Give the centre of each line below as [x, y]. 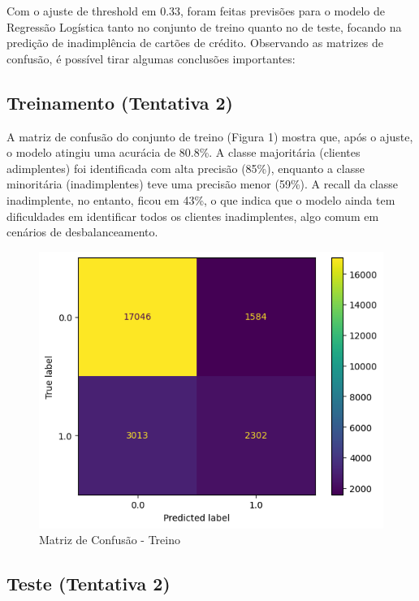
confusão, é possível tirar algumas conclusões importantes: [151, 58]
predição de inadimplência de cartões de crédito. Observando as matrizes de [195, 43]
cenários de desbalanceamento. [82, 232]
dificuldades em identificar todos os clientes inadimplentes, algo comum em [193, 216]
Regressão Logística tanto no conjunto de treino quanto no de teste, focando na [204, 26]
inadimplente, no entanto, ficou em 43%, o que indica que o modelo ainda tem [201, 199]
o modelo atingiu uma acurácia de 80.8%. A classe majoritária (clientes [184, 152]
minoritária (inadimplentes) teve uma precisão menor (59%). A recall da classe [202, 184]
